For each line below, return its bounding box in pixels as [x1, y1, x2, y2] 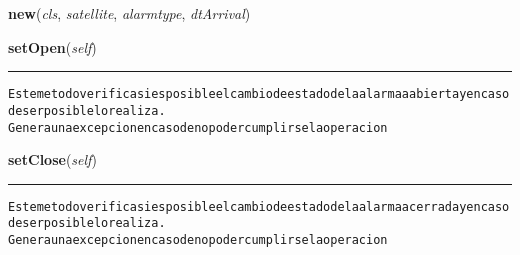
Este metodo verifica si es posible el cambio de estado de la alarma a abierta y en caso [8, 87, 510, 102]
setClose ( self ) [8, 149, 97, 170]
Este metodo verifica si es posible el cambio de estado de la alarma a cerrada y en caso [8, 199, 510, 214]
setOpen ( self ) [8, 36, 97, 57]
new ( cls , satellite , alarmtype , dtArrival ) [8, 3, 251, 23]
